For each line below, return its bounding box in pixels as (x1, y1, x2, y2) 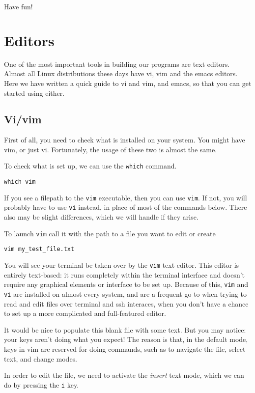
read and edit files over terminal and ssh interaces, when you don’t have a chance (4, 298, 249, 309)
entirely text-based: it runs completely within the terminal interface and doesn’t (4, 269, 245, 280)
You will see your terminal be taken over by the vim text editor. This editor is (4, 260, 239, 270)
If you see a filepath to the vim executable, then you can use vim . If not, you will (4, 192, 247, 202)
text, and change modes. (4, 353, 78, 364)
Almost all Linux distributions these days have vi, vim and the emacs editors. (4, 68, 238, 79)
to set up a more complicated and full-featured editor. (4, 308, 166, 318)
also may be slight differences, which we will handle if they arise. (4, 212, 198, 222)
